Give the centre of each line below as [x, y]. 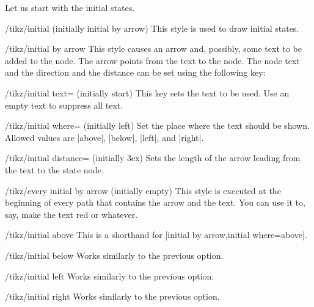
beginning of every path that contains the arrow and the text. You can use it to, [155, 202]
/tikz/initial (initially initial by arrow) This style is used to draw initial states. [152, 28]
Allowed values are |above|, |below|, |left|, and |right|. [104, 137]
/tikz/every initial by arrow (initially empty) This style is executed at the [143, 190]
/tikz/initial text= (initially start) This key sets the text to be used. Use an [147, 92]
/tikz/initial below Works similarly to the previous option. [114, 255]
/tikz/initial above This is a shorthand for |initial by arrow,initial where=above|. [156, 235]
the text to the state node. [54, 169]
